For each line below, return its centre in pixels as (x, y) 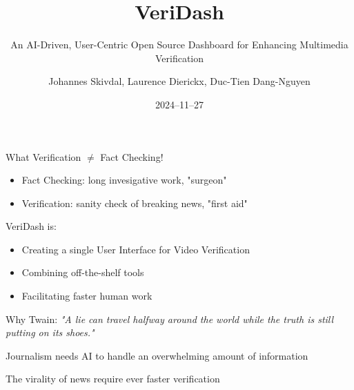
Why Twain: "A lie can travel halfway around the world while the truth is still (170, 319)
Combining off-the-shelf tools (83, 272)
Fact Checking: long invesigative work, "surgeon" (124, 180)
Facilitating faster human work (87, 296)
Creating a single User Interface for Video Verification (136, 249)
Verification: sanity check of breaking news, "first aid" (135, 203)
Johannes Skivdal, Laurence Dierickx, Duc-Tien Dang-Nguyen (179, 81)
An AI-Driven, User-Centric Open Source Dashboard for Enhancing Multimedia (179, 45)
